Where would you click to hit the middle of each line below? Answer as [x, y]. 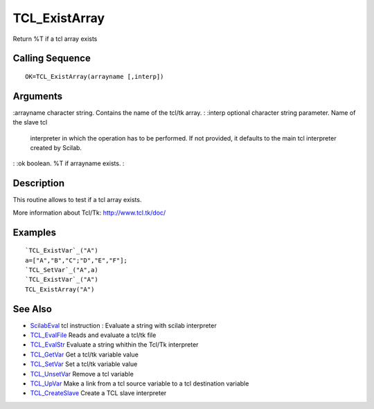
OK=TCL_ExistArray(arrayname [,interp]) [95, 76]
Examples [35, 232]
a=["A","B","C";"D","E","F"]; [77, 260]
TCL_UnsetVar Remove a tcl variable [82, 374]
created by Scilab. [56, 148]
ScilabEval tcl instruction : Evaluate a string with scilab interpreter [124, 325]
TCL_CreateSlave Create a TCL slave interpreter [98, 393]
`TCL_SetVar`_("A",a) [62, 270]
